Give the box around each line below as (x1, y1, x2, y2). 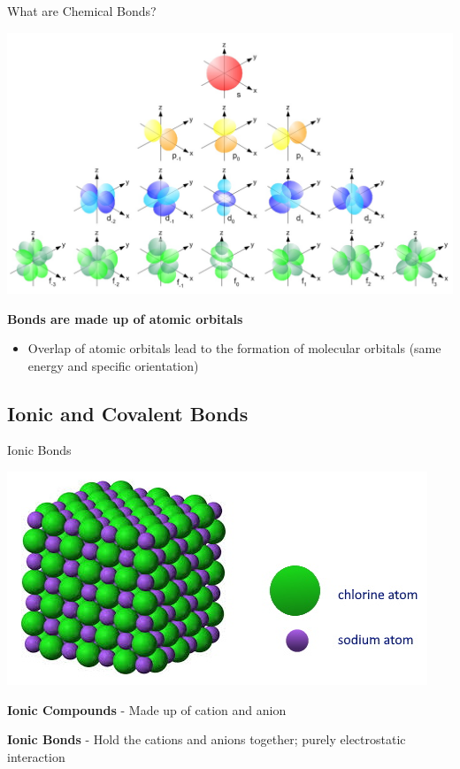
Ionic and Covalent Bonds (7, 399, 249, 427)
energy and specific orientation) (27, 356, 199, 374)
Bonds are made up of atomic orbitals (7, 309, 243, 327)
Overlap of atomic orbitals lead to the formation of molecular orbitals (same (27, 339, 441, 358)
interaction (7, 747, 65, 765)
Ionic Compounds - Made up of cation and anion (7, 700, 287, 719)
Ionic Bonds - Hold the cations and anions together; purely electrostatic (7, 730, 406, 749)
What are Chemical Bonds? (7, 2, 157, 19)
